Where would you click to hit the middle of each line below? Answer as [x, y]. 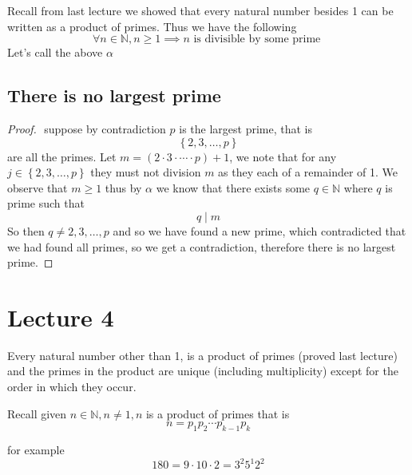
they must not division [146, 172]
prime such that [46, 203]
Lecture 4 [61, 317]
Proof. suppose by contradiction [87, 128]
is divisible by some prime [257, 40]
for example [36, 450]
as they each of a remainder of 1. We [308, 172]
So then [26, 230]
